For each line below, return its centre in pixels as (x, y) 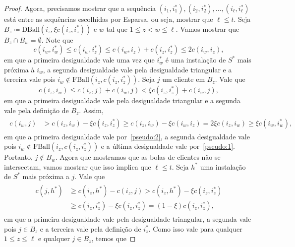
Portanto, (18, 157)
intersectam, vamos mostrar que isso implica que (78, 166)
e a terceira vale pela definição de (90, 228)
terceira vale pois (30, 79)
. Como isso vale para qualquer (195, 228)
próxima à (19, 69)
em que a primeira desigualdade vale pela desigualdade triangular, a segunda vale (128, 219)
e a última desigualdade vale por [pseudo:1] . (168, 146)
